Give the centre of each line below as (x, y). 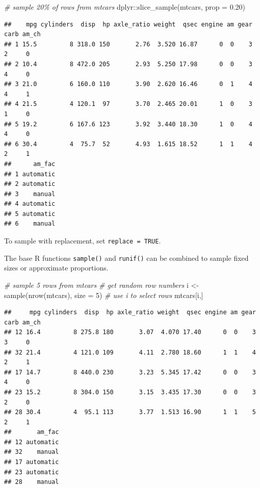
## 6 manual (30, 224)
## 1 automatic (30, 174)
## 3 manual (30, 194)
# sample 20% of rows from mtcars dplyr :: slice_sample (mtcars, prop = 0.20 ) (125, 7)
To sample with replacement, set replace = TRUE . (83, 241)
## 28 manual (32, 482)
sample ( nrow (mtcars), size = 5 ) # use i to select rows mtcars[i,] (104, 295)
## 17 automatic (32, 462)
